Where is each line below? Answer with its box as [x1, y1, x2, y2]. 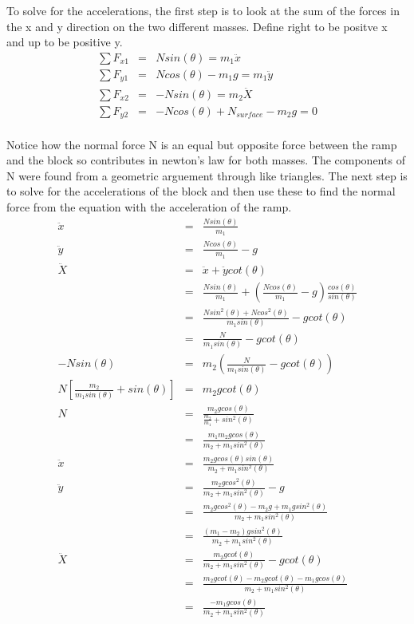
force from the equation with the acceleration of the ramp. [6, 199, 292, 215]
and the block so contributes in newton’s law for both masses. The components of [6, 152, 405, 168]
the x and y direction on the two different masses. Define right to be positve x [6, 18, 388, 34]
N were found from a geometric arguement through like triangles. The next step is [6, 167, 408, 184]
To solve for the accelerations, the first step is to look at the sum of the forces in [6, 2, 400, 18]
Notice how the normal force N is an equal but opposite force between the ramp [6, 136, 397, 152]
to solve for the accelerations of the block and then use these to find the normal [6, 183, 396, 199]
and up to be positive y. [6, 34, 123, 50]
